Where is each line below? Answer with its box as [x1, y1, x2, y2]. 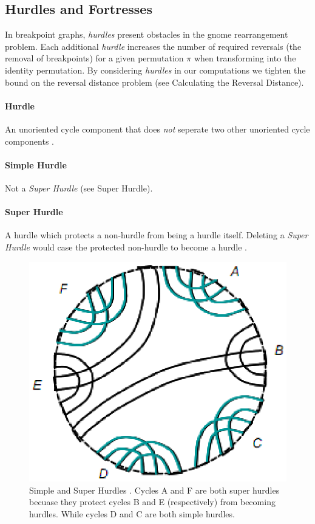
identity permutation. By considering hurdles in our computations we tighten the [5, 63, 306, 76]
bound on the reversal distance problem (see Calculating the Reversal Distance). [5, 75, 304, 88]
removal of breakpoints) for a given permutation [5, 52, 184, 64]
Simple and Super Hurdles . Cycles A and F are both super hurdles [29, 483, 280, 496]
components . [5, 134, 54, 147]
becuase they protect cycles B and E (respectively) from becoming [29, 495, 276, 508]
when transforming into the [194, 52, 296, 64]
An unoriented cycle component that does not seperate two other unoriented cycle [5, 122, 310, 135]
